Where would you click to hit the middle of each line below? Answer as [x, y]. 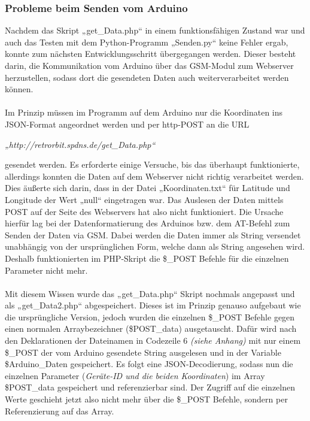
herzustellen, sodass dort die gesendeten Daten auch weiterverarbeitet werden [147, 77]
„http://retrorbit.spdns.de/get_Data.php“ [80, 144]
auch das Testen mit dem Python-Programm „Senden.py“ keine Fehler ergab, [147, 42]
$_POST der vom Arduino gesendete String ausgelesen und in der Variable [143, 352]
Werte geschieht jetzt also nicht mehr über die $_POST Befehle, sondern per [146, 399]
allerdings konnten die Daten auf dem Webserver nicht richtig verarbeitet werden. [154, 176]
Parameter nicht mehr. [46, 270]
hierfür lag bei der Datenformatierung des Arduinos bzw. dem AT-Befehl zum [148, 223]
